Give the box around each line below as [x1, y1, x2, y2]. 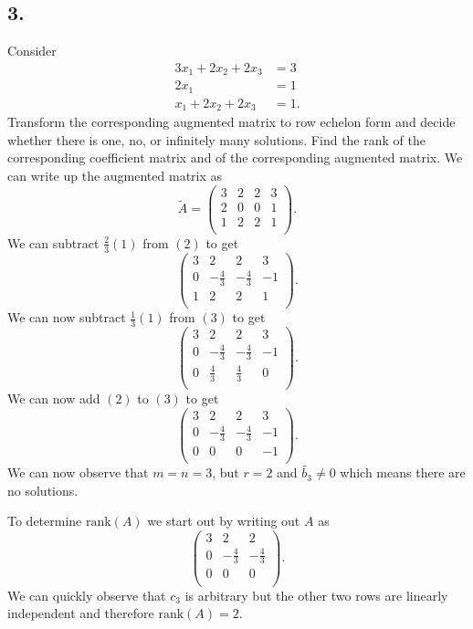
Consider [7, 41, 57, 60]
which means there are [340, 463, 466, 482]
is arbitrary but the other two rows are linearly [184, 585, 448, 604]
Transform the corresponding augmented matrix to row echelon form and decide [7, 112, 456, 131]
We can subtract [7, 233, 100, 252]
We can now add [7, 388, 100, 407]
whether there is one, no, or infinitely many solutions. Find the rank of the [7, 130, 426, 149]
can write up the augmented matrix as [7, 166, 223, 185]
